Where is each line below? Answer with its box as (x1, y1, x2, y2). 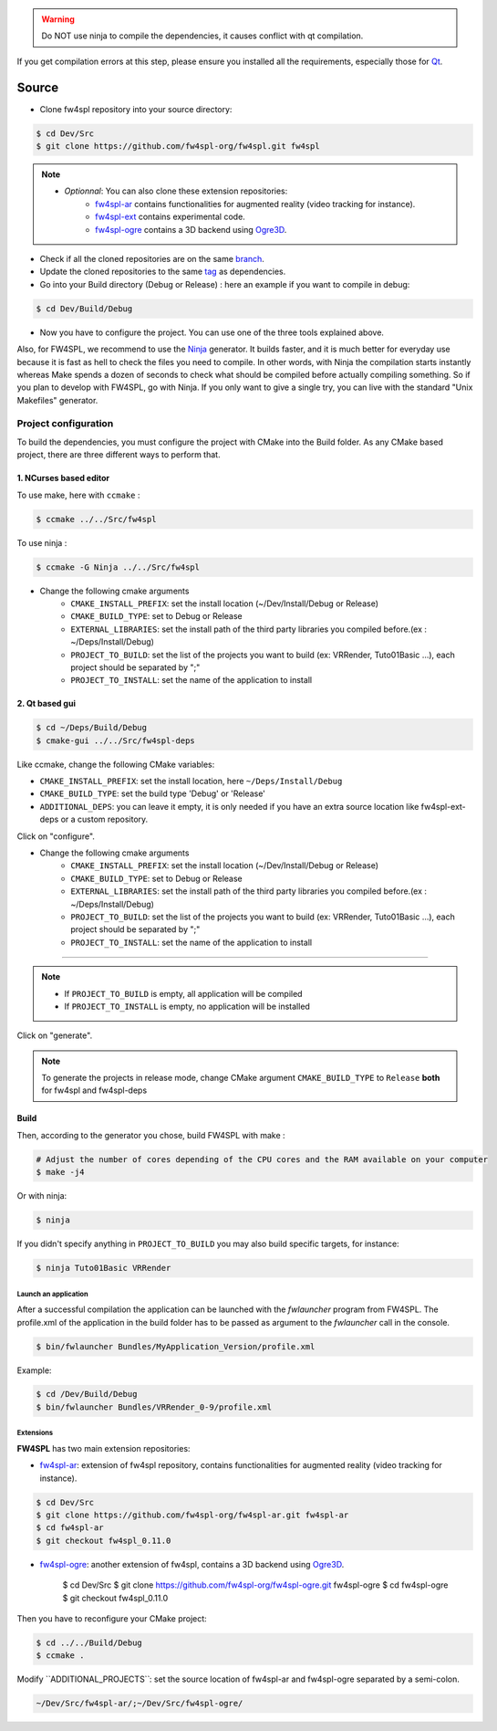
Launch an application (16, 1289, 88, 1298)
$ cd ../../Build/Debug (36, 1637, 143, 1648)
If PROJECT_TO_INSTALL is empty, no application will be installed (64, 1001, 310, 1012)
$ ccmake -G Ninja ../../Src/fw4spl (36, 561, 201, 572)
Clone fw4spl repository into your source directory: (39, 103, 233, 114)
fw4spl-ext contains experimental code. (95, 211, 245, 223)
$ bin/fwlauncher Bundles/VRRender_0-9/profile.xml (36, 1401, 273, 1412)
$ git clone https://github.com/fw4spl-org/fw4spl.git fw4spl (36, 142, 320, 152)
